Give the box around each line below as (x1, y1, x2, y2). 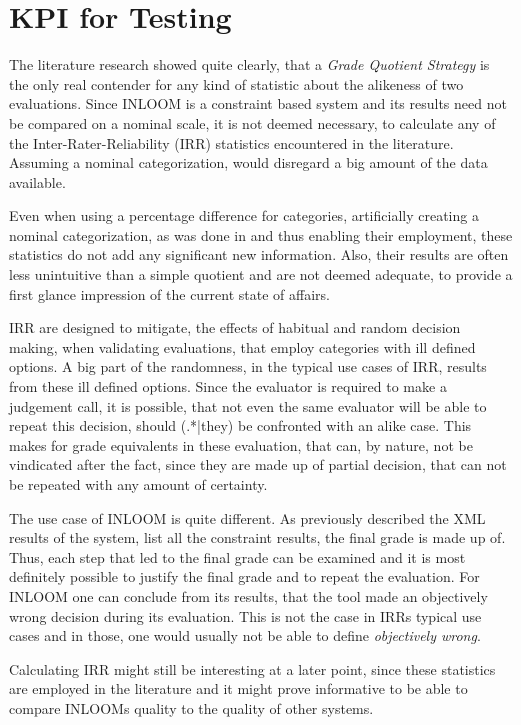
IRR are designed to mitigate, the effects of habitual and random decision (9, 317, 461, 338)
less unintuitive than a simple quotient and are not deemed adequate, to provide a (9, 264, 513, 285)
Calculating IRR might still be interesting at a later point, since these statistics (9, 658, 496, 679)
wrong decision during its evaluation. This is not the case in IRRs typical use (9, 605, 482, 626)
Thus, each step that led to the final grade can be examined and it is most (9, 546, 466, 567)
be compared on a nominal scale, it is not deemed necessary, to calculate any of (9, 112, 496, 133)
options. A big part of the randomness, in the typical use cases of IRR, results (9, 356, 487, 377)
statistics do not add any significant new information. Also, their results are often (9, 244, 509, 265)
